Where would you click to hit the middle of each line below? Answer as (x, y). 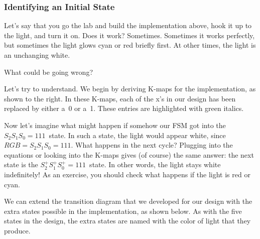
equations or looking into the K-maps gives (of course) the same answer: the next (129, 154)
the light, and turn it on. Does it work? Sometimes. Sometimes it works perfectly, (129, 35)
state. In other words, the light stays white (155, 164)
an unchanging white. (37, 55)
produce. (17, 230)
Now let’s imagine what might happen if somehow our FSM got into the (115, 125)
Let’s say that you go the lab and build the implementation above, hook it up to (128, 25)
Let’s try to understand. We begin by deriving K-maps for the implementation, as (130, 89)
